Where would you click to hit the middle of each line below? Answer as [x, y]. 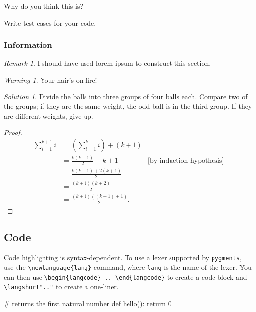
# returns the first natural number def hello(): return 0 [88, 303]
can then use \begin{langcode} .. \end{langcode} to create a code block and [126, 277]
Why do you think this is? [44, 6]
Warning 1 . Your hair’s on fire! [51, 80]
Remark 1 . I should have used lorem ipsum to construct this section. [107, 63]
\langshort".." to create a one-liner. [61, 287]
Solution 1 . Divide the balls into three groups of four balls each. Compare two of [126, 96]
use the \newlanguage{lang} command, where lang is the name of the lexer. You [128, 267]
